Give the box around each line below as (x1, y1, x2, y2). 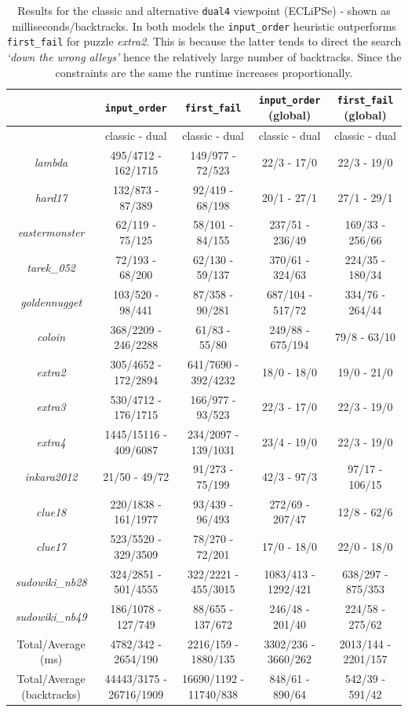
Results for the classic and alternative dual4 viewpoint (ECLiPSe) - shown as (17, 2, 391, 18)
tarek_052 (27, 259, 75, 275)
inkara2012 (24, 468, 78, 485)
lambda (35, 154, 68, 171)
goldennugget (20, 294, 82, 310)
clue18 (35, 503, 67, 519)
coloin (37, 328, 66, 345)
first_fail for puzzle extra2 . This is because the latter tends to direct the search (6, 33, 402, 50)
